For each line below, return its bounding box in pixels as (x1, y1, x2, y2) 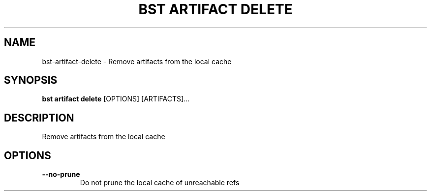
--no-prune (42, 170, 80, 179)
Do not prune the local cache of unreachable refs (80, 178, 240, 187)
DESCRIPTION (4, 111, 74, 124)
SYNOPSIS (4, 74, 58, 87)
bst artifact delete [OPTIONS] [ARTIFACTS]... (42, 95, 190, 103)
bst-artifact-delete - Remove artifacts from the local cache (42, 57, 232, 66)
